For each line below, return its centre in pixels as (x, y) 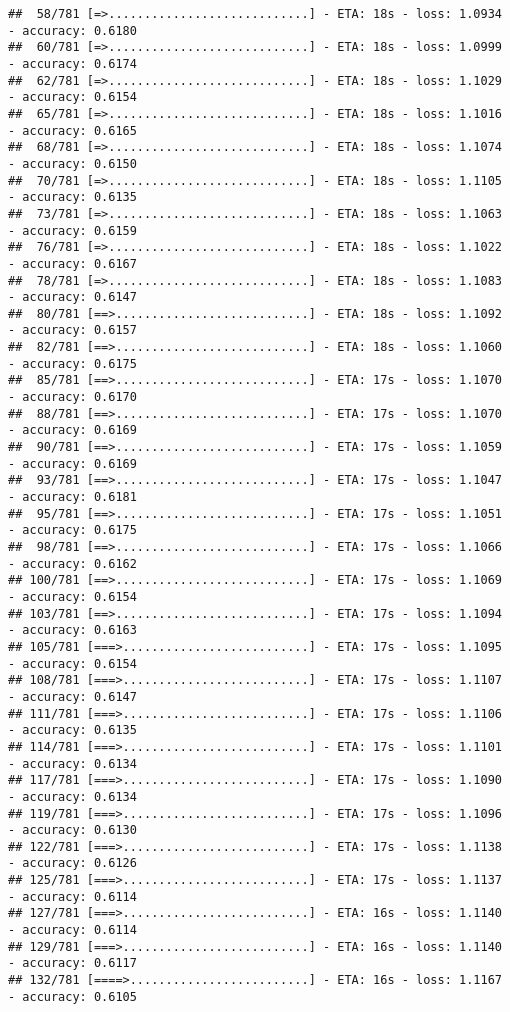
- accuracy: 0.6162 (72, 563)
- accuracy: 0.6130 (72, 830)
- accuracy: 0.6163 (72, 630)
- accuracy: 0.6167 (72, 263)
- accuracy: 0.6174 (72, 63)
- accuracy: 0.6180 (72, 30)
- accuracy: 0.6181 (72, 497)
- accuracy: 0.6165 (72, 130)
